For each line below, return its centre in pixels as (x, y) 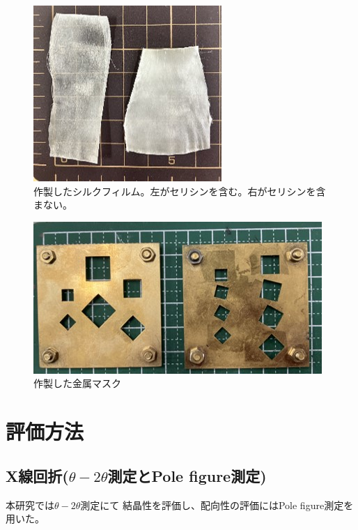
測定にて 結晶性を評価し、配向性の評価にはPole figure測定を (217, 505)
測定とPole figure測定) (187, 475)
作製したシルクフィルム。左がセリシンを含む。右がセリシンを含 (180, 191)
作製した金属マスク (77, 383)
